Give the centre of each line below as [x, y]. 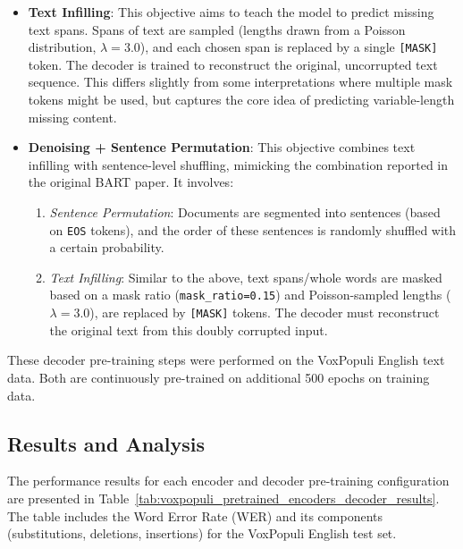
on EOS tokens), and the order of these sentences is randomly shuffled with [253, 229]
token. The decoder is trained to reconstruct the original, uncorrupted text [233, 64]
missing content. [72, 117]
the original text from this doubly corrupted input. [189, 329]
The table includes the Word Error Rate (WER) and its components [195, 515]
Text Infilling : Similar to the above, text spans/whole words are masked [246, 277]
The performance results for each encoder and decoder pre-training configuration [228, 481]
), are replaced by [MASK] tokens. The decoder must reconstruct [265, 313]
